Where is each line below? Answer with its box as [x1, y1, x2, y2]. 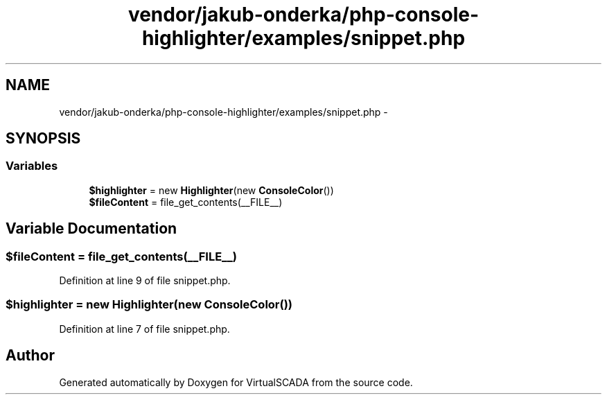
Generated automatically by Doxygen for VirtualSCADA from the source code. [59, 376, 413, 388]
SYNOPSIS [6, 130, 81, 148]
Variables [6, 159, 58, 173]
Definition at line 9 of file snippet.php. [59, 275, 231, 287]
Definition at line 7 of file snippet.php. [59, 322, 230, 335]
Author [6, 347, 55, 365]
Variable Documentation [6, 220, 177, 238]
